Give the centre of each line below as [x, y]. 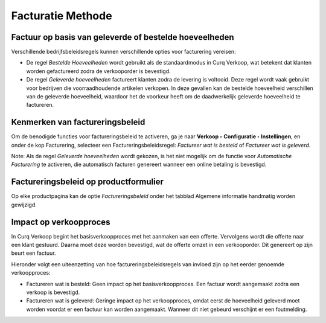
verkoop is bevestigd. [53, 292]
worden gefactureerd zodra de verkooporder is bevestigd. [98, 71]
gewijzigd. [24, 205]
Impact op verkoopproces [61, 222]
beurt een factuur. [34, 253]
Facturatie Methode [62, 16]
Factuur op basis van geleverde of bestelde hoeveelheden [123, 37]
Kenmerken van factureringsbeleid [78, 122]
